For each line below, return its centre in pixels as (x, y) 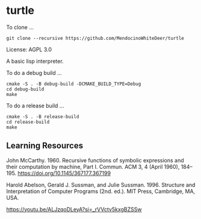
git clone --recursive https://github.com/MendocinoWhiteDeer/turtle (95, 38)
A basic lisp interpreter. (35, 61)
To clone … (20, 27)
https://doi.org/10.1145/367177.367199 (64, 173)
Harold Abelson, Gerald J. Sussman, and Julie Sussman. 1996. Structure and (101, 185)
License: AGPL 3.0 (29, 49)
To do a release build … (35, 106)
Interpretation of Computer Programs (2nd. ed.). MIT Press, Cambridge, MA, (101, 191)
